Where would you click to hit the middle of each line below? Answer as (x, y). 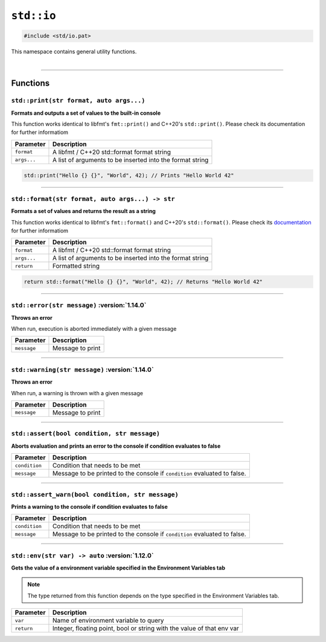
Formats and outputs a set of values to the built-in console (86, 113)
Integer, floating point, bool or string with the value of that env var (146, 629)
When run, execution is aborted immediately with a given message (94, 329)
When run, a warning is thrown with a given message (77, 393)
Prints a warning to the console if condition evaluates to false (90, 506)
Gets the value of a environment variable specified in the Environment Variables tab (118, 568)
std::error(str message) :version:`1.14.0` (79, 305)
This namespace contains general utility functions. (74, 52)
